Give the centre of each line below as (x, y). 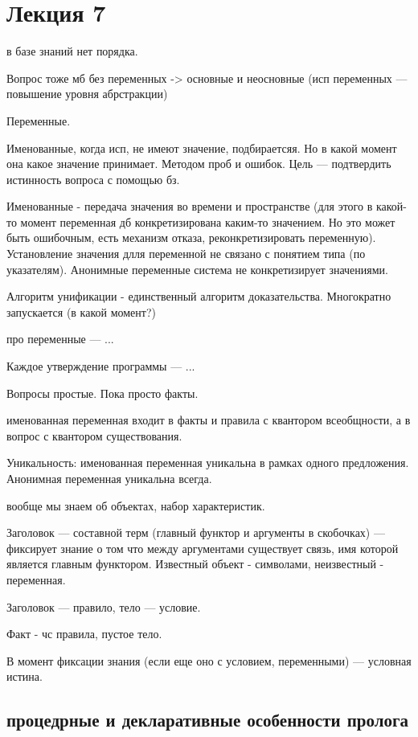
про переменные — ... (60, 339)
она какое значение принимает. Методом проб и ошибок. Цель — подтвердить (199, 164)
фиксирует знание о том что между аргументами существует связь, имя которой (203, 548)
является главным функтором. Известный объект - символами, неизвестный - (195, 564)
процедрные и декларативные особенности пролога (207, 720)
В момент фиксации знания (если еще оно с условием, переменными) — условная (209, 660)
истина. (25, 676)
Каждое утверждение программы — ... (101, 366)
